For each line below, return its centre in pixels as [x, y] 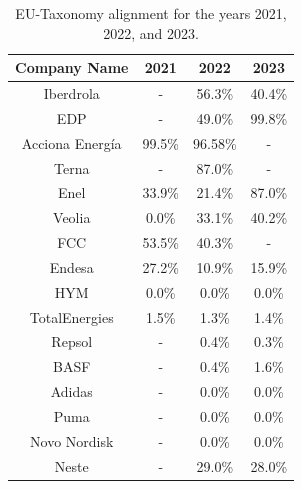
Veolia [72, 217]
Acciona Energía [71, 142]
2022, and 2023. [151, 32]
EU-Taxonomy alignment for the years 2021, [151, 13]
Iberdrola [71, 93]
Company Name [72, 67]
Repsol [72, 341]
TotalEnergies [71, 316]
